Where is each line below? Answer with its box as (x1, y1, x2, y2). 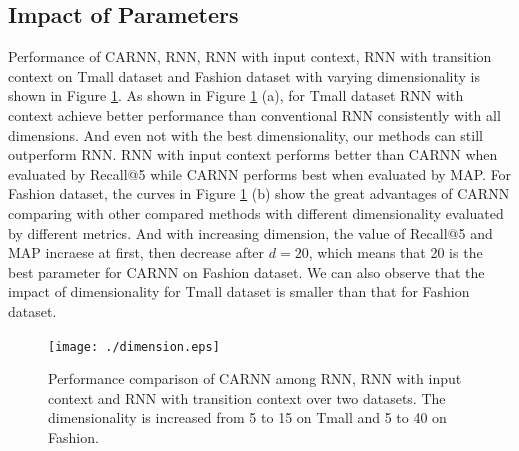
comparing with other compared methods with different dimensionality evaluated (8, 202, 504, 223)
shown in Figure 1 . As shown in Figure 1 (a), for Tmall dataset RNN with (8, 85, 464, 106)
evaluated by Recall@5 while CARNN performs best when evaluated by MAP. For (8, 163, 512, 184)
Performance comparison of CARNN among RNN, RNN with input (48, 368, 462, 389)
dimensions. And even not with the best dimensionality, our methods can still (8, 124, 483, 145)
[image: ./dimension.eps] (48, 339, 220, 354)
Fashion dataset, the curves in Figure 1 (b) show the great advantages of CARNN (8, 183, 510, 204)
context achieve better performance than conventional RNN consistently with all (8, 104, 501, 125)
